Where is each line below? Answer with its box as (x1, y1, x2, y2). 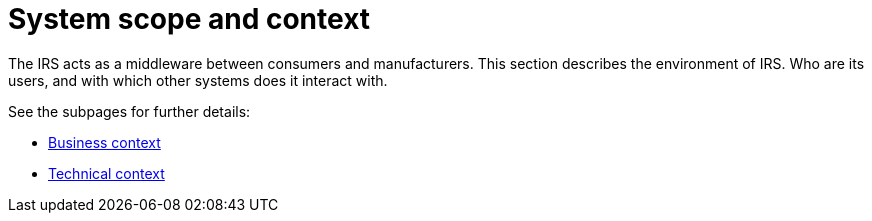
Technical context (48, 164, 165, 182)
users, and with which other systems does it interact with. (8, 71, 388, 89)
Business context (48, 133, 161, 151)
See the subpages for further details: (8, 102, 251, 120)
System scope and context (8, 2, 371, 36)
